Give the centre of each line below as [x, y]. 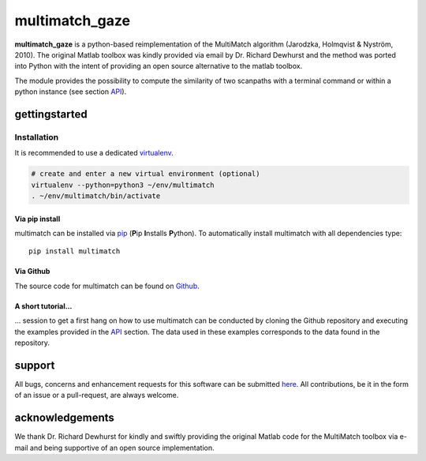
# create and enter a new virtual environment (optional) [146, 174]
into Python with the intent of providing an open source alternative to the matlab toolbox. [159, 66]
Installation [37, 137]
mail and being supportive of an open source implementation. [114, 448]
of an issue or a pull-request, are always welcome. [97, 395]
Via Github [32, 272]
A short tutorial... [43, 306]
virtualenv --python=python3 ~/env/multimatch [123, 185]
